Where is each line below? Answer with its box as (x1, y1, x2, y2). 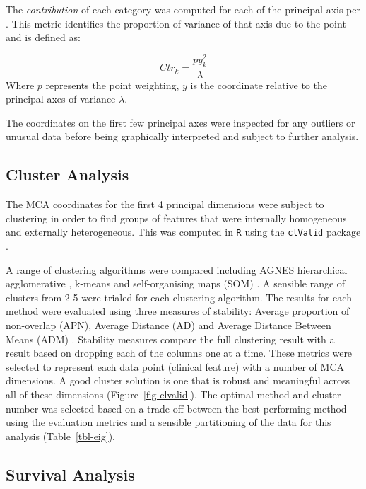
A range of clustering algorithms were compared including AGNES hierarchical (6, 262, 348, 277)
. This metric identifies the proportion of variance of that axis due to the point (6, 16, 346, 30)
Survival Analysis (6, 463, 135, 485)
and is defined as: (6, 30, 81, 45)
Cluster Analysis (6, 163, 129, 185)
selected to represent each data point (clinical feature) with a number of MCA (6, 359, 345, 374)
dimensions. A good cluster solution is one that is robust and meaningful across (6, 373, 350, 388)
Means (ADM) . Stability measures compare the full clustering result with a (6, 331, 335, 346)
